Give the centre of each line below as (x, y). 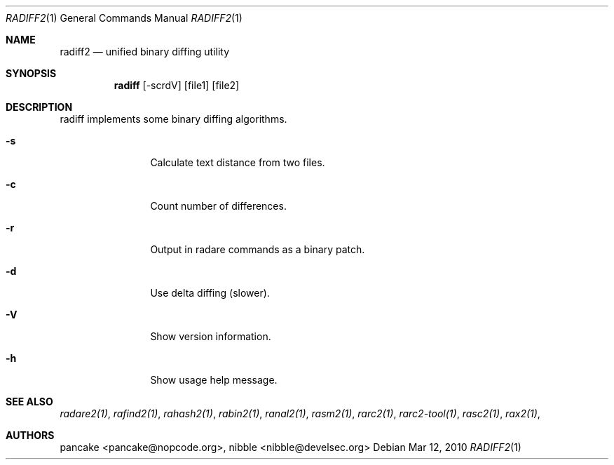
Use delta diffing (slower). (210, 293)
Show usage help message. (214, 380)
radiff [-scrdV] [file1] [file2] (177, 85)
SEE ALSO (29, 402)
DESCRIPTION (39, 107)
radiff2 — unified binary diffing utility (145, 52)
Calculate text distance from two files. (238, 162)
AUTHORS (30, 435)
